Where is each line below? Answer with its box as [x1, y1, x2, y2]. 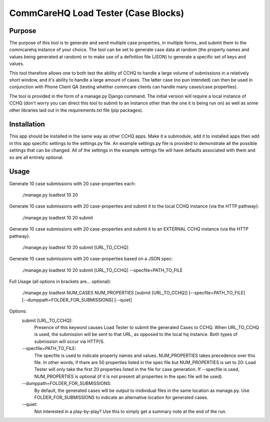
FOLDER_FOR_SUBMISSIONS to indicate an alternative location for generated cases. [34, 394, 208, 400]
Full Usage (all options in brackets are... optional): [9, 278, 111, 284]
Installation [9, 120, 45, 128]
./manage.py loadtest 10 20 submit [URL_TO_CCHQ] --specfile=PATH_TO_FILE [21, 267, 183, 273]
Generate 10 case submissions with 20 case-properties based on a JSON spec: [9, 255, 173, 262]
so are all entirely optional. [9, 154, 64, 160]
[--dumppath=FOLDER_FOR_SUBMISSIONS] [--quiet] [21, 296, 132, 302]
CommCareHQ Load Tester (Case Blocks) [9, 7, 184, 18]
